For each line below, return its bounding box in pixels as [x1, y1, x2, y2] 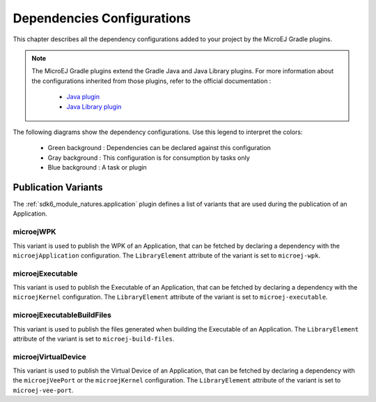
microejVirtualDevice [13, 352, 87, 362]
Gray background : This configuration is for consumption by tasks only [47, 154, 250, 162]
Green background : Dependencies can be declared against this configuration [47, 144, 272, 152]
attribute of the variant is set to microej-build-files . [13, 334, 175, 343]
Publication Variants [13, 181, 103, 193]
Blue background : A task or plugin [47, 163, 148, 172]
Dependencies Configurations [13, 10, 191, 26]
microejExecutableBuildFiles [13, 311, 111, 320]
